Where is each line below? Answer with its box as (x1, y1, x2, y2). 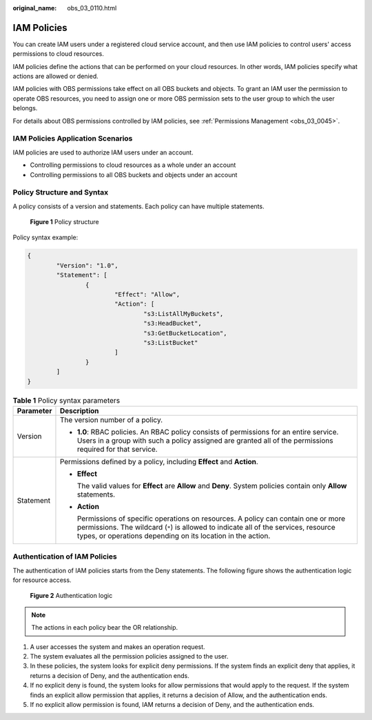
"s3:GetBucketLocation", (143, 329, 227, 337)
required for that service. (76, 444, 158, 454)
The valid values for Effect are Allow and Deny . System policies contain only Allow (76, 481, 347, 490)
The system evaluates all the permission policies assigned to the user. (30, 652, 229, 660)
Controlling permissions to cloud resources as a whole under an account (30, 161, 236, 169)
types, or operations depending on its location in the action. (76, 531, 271, 541)
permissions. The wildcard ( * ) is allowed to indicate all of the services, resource (76, 522, 335, 532)
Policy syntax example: (12, 233, 79, 241)
